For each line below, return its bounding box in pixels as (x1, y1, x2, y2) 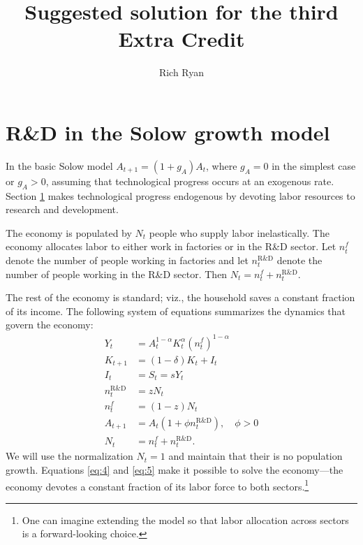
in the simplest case (272, 158, 356, 173)
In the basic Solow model (6, 158, 113, 173)
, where (206, 158, 237, 173)
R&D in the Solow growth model (6, 117, 330, 146)
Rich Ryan (158, 65, 205, 80)
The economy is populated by (6, 225, 132, 240)
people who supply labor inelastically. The (149, 225, 329, 240)
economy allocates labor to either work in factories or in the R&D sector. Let (6, 239, 336, 254)
